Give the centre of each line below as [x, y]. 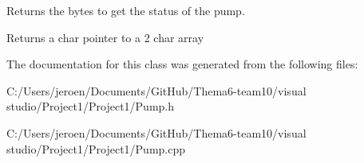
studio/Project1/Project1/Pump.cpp [96, 148]
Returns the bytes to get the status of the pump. [126, 10]
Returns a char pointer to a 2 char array [105, 37]
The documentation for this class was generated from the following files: [182, 64]
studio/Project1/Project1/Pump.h [91, 106]
